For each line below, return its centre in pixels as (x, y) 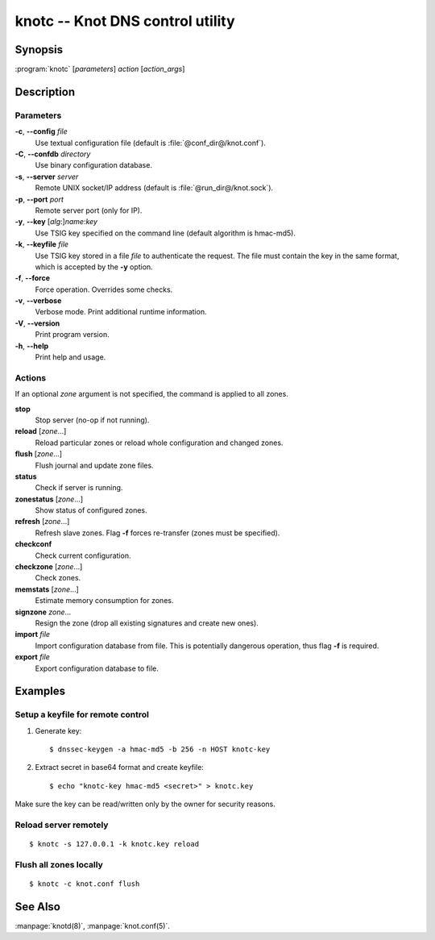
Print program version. (72, 335)
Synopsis (39, 50)
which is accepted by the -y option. (94, 267)
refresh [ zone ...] (42, 522)
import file (33, 634)
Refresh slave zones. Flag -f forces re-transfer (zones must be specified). (157, 533)
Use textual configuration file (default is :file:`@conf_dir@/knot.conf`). (150, 143)
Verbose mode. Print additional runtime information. (121, 312)
